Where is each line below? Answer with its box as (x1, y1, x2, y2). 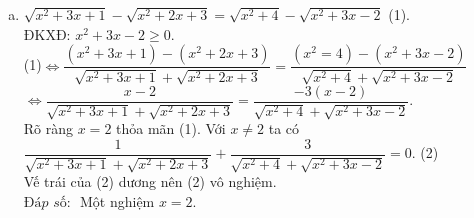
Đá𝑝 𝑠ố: (23, 195, 71, 210)
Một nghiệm (79, 190, 155, 211)
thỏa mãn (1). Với (116, 118, 226, 139)
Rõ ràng (23, 118, 74, 139)
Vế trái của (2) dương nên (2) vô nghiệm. (23, 171, 277, 192)
